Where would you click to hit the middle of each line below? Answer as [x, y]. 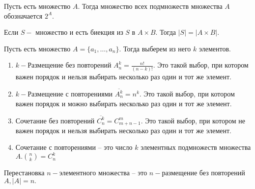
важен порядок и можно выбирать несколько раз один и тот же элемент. [124, 103]
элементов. [215, 48]
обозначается [23, 15]
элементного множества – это [103, 173]
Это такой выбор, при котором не [195, 120]
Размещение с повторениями [70, 94]
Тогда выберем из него [157, 48]
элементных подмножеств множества [196, 147]
